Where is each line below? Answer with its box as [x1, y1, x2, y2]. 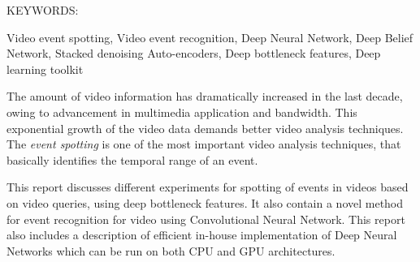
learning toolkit [6, 60, 84, 77]
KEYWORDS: [6, 2, 79, 18]
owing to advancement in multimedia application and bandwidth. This [6, 103, 357, 120]
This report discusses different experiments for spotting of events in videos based [6, 178, 409, 195]
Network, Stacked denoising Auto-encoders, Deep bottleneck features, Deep [6, 45, 381, 62]
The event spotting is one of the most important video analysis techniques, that [6, 135, 401, 152]
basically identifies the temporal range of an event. [6, 151, 258, 168]
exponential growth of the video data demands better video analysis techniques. [6, 119, 404, 136]
